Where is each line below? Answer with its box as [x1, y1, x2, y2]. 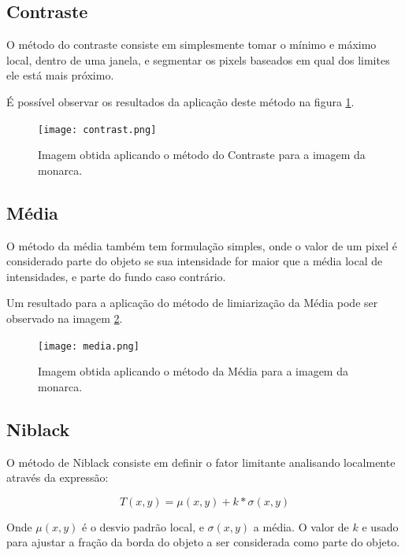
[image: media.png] [38, 340, 139, 352]
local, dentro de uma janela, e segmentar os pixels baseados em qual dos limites [6, 51, 390, 68]
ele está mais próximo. [6, 67, 114, 83]
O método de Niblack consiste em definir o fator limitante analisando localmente [6, 453, 396, 470]
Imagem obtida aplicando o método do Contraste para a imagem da [38, 146, 366, 163]
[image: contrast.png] [38, 124, 157, 135]
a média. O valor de [253, 518, 349, 535]
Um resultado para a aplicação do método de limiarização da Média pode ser [6, 294, 378, 311]
